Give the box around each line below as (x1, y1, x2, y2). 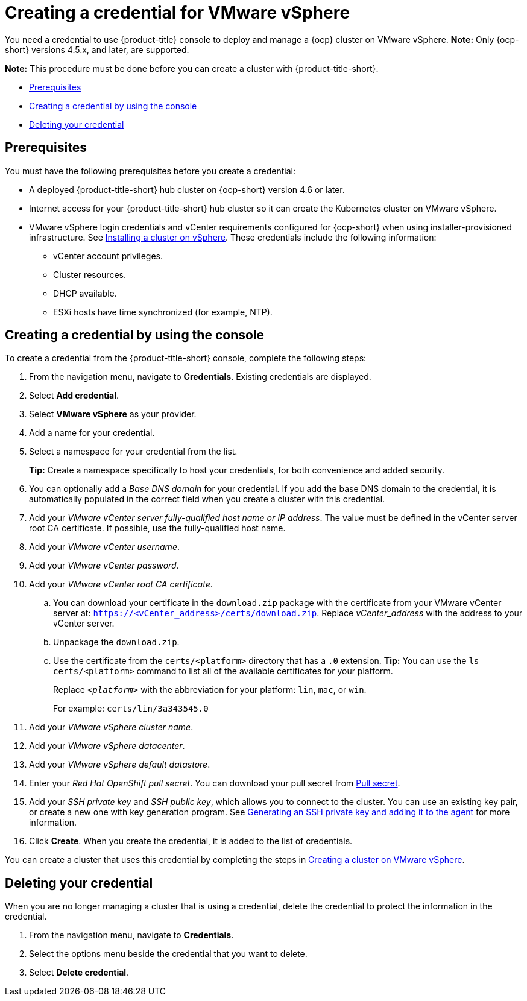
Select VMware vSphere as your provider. (29, 409, 197, 420)
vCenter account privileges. (53, 250, 163, 261)
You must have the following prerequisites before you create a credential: (5, 165, 295, 176)
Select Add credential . (29, 390, 119, 401)
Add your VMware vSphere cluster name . (29, 722, 194, 733)
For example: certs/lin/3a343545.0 (53, 703, 209, 714)
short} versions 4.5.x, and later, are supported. (5, 44, 189, 55)
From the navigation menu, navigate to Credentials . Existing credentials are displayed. (29, 371, 371, 382)
